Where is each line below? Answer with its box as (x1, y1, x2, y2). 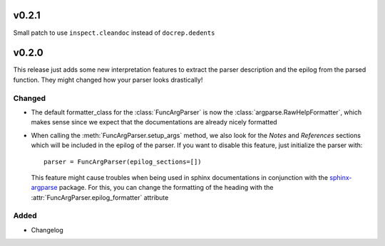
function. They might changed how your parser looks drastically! (13, 75, 203, 84)
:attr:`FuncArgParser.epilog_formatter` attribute (31, 193, 169, 202)
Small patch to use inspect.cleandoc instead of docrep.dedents (13, 28, 215, 37)
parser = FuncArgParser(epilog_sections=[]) (43, 157, 202, 166)
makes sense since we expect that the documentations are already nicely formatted (31, 118, 277, 127)
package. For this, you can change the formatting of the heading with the (58, 183, 274, 192)
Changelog (31, 225, 63, 234)
